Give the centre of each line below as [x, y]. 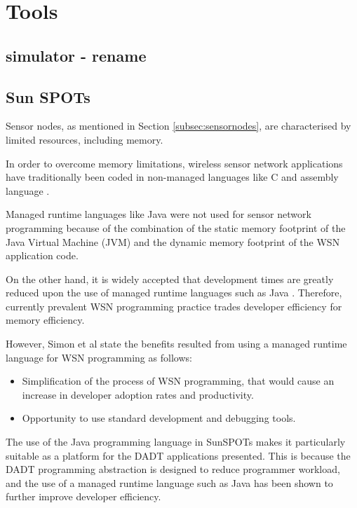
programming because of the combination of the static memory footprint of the [176, 227]
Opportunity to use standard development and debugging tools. [159, 418]
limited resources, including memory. [85, 139]
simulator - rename [76, 55]
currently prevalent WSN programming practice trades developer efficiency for [174, 306]
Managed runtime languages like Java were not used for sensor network [159, 214]
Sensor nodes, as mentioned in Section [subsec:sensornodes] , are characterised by [178, 126]
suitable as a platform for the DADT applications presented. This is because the [178, 455]
